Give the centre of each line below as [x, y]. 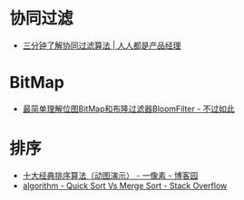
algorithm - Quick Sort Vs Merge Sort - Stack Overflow [125, 186]
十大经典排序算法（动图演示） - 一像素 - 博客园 [110, 175]
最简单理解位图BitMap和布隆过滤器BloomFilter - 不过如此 [129, 109]
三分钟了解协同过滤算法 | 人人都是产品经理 [102, 45]
